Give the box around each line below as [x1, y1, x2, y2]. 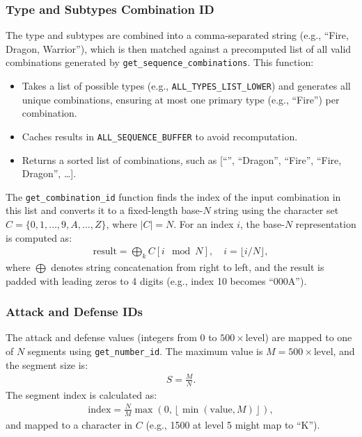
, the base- [240, 217, 285, 231]
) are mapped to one [265, 330, 352, 345]
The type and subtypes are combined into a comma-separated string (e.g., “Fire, [6, 28, 349, 42]
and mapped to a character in [6, 417, 133, 431]
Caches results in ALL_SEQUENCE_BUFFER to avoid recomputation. [22, 129, 298, 143]
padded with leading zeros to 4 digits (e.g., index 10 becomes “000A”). [6, 273, 307, 288]
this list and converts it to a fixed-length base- [6, 203, 203, 217]
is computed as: [6, 230, 72, 245]
